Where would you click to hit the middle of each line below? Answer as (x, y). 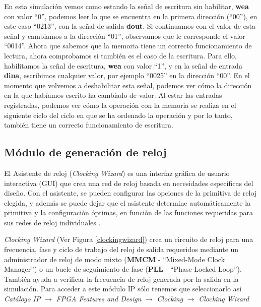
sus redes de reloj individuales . (52, 222)
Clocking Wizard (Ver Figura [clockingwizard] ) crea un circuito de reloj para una (129, 239)
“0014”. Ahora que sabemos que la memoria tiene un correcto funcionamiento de (128, 46)
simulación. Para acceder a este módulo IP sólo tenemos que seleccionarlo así (123, 289)
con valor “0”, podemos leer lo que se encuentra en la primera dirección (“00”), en (131, 16)
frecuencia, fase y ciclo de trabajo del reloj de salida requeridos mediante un (121, 249)
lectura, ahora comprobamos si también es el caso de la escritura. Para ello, (120, 55)
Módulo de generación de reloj (85, 152)
